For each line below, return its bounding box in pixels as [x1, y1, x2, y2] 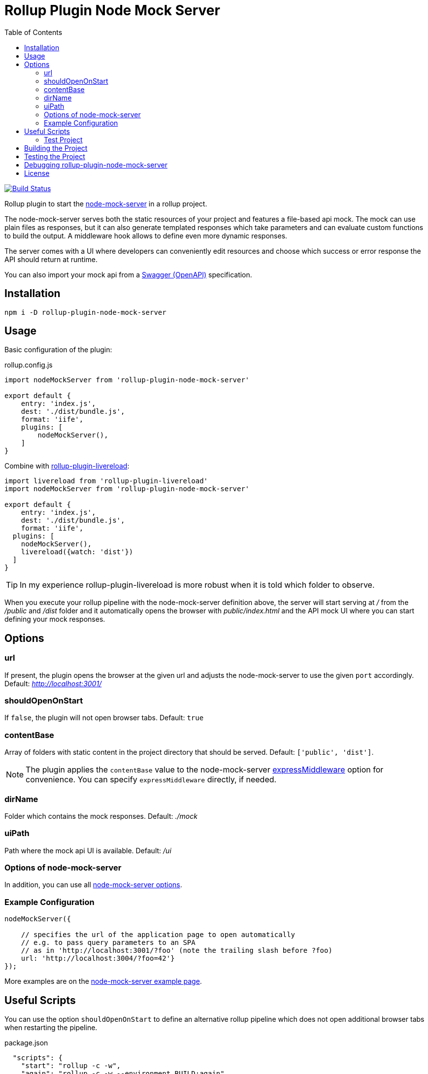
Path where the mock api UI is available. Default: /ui [4, 846, 171, 855]
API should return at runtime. [4, 255, 98, 264]
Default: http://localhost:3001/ [4, 679, 102, 688]
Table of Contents [4, 28, 63, 36]
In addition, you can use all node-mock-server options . [4, 880, 182, 889]
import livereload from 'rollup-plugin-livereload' [4, 477, 208, 485]
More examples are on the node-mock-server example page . [4, 977, 202, 986]
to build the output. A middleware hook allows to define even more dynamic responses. [4, 231, 288, 240]
